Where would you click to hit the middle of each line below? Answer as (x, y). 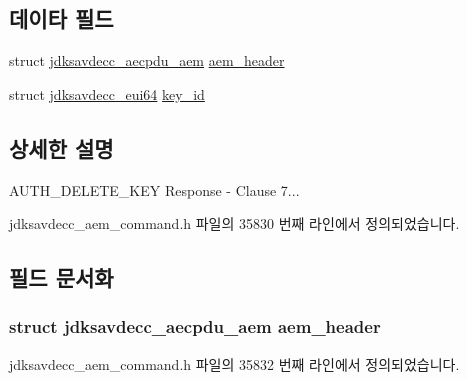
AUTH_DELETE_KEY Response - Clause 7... (154, 189)
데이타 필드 (61, 18)
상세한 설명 (61, 147)
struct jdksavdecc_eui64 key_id (107, 93)
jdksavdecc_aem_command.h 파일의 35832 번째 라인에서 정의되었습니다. (234, 363)
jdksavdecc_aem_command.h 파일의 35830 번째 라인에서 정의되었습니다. (234, 223)
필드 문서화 (61, 277)
